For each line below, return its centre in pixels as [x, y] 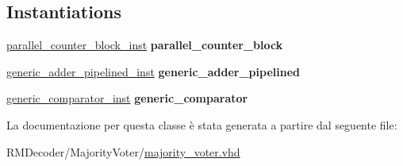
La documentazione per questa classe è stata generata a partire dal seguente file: [202, 124]
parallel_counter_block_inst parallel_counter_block [145, 45]
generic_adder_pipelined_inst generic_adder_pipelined [153, 71]
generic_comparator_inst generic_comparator [127, 98]
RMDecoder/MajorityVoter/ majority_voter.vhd [123, 151]
